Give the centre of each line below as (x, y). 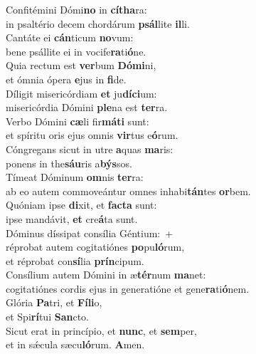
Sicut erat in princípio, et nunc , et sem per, (101, 330)
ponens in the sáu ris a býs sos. (69, 163)
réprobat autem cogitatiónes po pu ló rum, (95, 247)
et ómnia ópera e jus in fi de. (66, 79)
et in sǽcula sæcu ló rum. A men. (75, 344)
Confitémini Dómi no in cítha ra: (76, 9)
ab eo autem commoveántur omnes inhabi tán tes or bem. (128, 191)
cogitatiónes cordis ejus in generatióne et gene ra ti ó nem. (128, 288)
